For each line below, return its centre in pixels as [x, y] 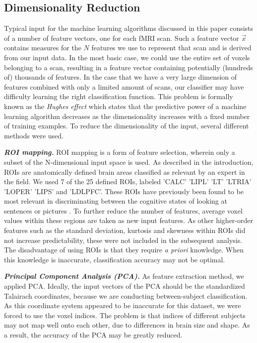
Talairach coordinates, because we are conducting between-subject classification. [126, 295]
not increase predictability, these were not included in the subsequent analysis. [123, 240]
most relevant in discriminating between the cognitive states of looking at [116, 201]
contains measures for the [43, 48]
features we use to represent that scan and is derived [171, 48]
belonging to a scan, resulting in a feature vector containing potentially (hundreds [128, 67]
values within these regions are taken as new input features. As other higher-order [128, 220]
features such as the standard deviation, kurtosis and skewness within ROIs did [125, 230]
